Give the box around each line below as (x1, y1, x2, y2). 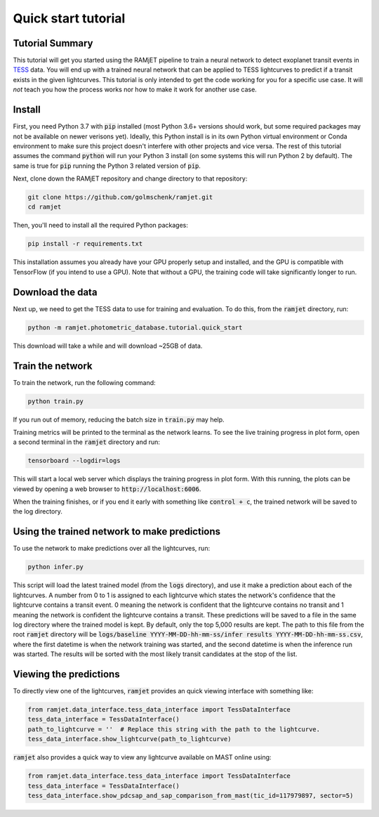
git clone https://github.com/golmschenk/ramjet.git (27, 193, 213, 202)
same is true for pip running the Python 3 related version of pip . (13, 162, 201, 170)
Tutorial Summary (13, 37, 93, 49)
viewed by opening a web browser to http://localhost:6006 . (13, 485, 201, 493)
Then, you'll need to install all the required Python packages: (13, 221, 189, 230)
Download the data (13, 286, 98, 298)
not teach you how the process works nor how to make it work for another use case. (13, 85, 258, 94)
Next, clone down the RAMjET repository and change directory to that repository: (13, 174, 248, 183)
